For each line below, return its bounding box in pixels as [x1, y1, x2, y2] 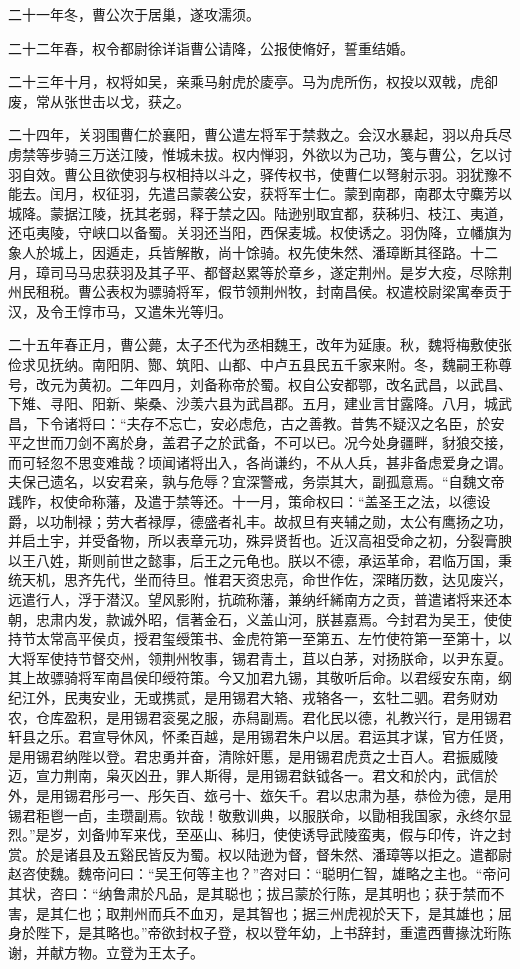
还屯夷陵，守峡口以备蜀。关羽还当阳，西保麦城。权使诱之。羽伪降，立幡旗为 [8, 222, 512, 243]
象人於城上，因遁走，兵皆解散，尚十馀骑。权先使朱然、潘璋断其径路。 [8, 241, 470, 262]
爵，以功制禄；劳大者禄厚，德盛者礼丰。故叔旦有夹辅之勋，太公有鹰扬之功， [8, 510, 512, 531]
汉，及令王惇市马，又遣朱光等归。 [8, 300, 232, 321]
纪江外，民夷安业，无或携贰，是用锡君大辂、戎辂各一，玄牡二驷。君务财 [8, 687, 484, 707]
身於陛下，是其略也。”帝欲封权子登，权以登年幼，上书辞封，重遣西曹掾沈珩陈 [8, 922, 512, 943]
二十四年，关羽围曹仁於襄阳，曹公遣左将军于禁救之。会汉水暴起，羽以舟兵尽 [8, 124, 512, 145]
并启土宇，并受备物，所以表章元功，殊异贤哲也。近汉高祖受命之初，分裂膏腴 [8, 530, 512, 551]
